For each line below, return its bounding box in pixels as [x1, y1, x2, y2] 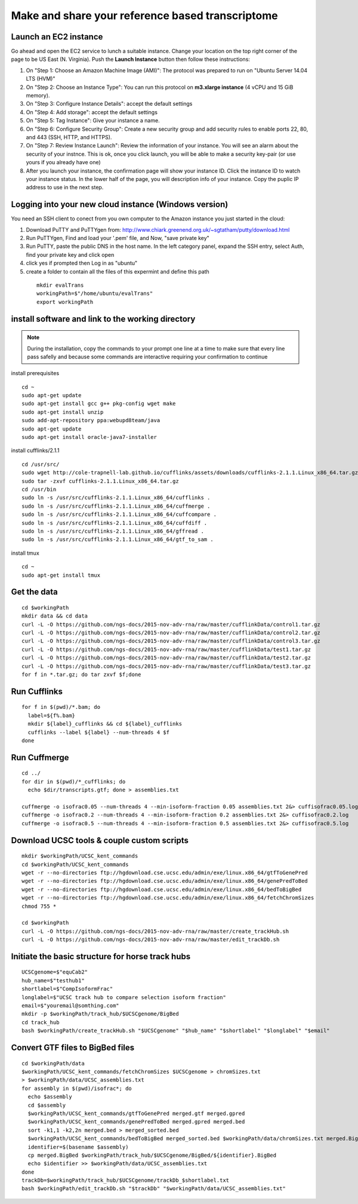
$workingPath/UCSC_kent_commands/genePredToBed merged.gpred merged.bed [27, 1119, 245, 1125]
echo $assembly [27, 1094, 72, 1100]
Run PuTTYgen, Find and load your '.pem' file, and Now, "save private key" [26, 235, 210, 241]
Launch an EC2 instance [11, 32, 103, 42]
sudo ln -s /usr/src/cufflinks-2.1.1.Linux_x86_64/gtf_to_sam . [21, 536, 214, 543]
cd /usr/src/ [21, 460, 60, 468]
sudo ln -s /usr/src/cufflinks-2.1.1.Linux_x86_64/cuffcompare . [21, 511, 217, 518]
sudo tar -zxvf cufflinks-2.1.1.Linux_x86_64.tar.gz [21, 478, 179, 484]
